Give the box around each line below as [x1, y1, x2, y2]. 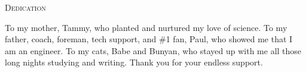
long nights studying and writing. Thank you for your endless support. [5, 56, 263, 68]
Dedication [5, 1, 46, 13]
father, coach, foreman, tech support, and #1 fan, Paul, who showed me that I [5, 33, 293, 45]
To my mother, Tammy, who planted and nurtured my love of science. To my [5, 21, 287, 33]
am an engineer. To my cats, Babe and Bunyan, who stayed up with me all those [5, 44, 302, 57]
